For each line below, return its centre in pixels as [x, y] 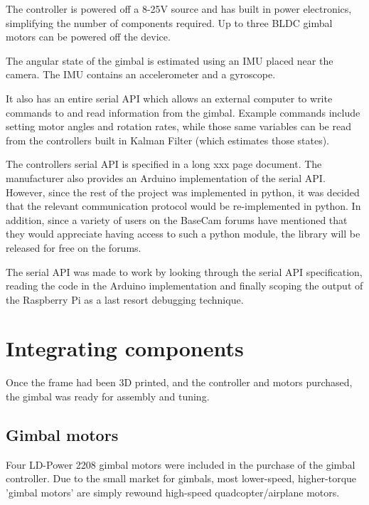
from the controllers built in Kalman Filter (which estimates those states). [168, 140]
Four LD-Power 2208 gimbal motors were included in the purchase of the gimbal [181, 464]
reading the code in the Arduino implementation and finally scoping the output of [184, 286]
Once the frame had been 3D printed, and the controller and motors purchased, [179, 382]
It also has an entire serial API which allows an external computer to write [169, 98]
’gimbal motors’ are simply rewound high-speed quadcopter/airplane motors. [173, 492]
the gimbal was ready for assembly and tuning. [108, 396]
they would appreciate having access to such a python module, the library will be [183, 234]
